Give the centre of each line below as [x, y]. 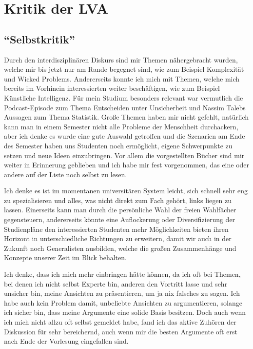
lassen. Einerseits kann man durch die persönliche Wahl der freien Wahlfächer [120, 210]
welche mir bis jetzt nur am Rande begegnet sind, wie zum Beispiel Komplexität [124, 69]
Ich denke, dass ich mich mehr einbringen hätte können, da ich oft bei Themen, [122, 274]
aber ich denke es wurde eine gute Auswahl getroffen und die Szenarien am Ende [125, 136]
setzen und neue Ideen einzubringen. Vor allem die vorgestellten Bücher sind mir [124, 155]
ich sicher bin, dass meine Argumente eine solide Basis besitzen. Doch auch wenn [125, 312]
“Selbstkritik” [39, 39]
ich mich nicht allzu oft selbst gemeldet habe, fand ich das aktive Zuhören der [120, 322]
